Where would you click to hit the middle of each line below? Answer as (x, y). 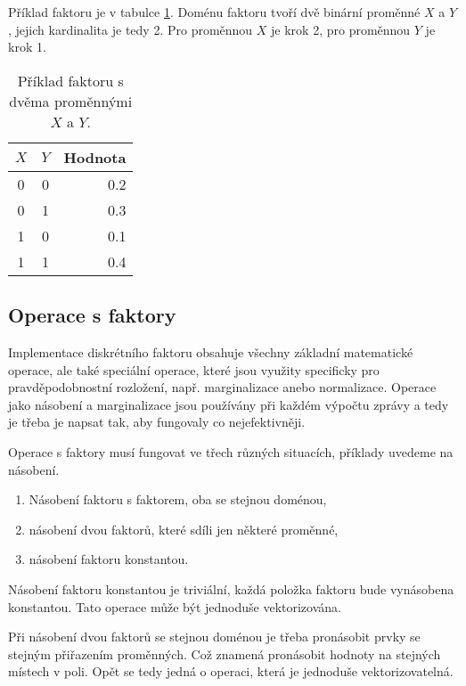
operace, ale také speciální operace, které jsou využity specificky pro (194, 369)
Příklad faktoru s (70, 80)
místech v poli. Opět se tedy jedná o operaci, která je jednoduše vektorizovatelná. (231, 671)
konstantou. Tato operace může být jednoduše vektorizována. (175, 606)
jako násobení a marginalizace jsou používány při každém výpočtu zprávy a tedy (229, 404)
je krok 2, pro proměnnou (341, 29)
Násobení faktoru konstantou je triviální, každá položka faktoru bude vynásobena (231, 588)
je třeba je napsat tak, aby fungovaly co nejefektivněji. (157, 422)
